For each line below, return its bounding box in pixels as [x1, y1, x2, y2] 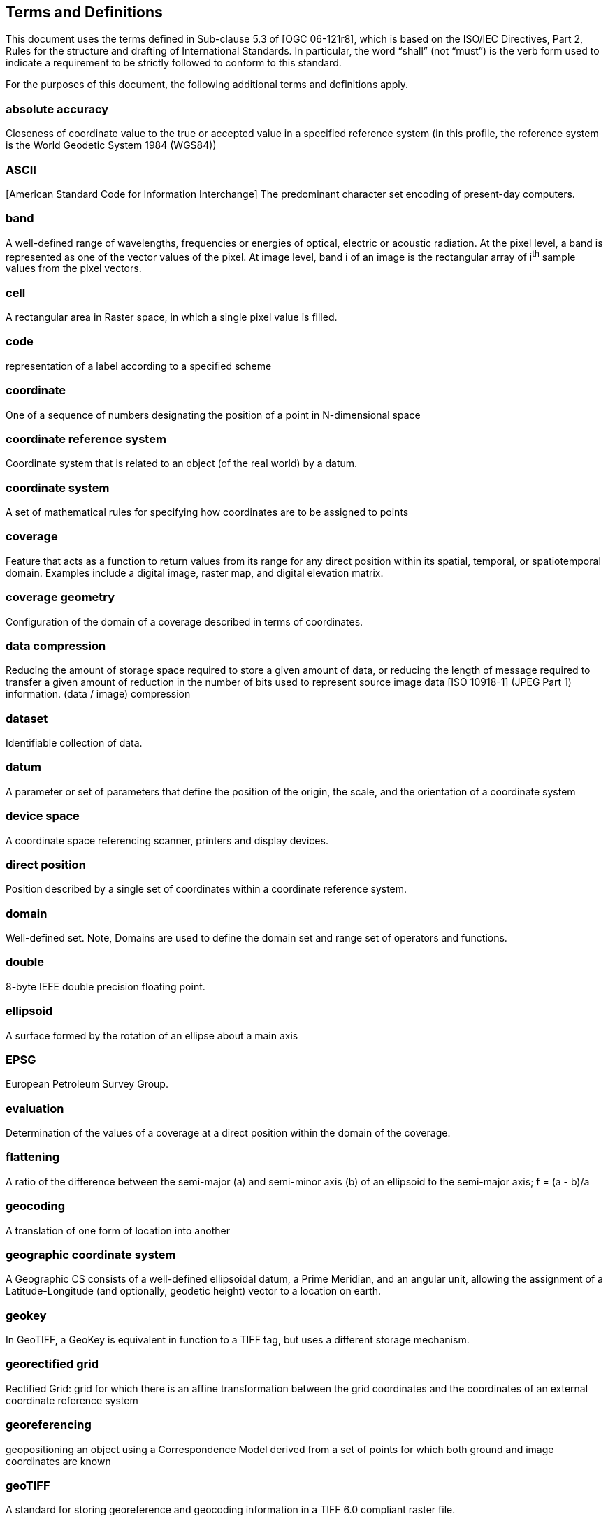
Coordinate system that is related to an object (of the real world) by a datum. [6, 457, 358, 470]
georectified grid [6, 1357, 99, 1371]
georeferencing [6, 1418, 92, 1432]
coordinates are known [6, 1455, 111, 1467]
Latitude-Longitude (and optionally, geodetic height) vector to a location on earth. [6, 1285, 382, 1297]
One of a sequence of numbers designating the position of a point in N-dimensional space [6, 408, 421, 421]
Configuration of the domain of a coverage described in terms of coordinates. [6, 615, 363, 628]
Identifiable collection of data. [6, 737, 143, 749]
